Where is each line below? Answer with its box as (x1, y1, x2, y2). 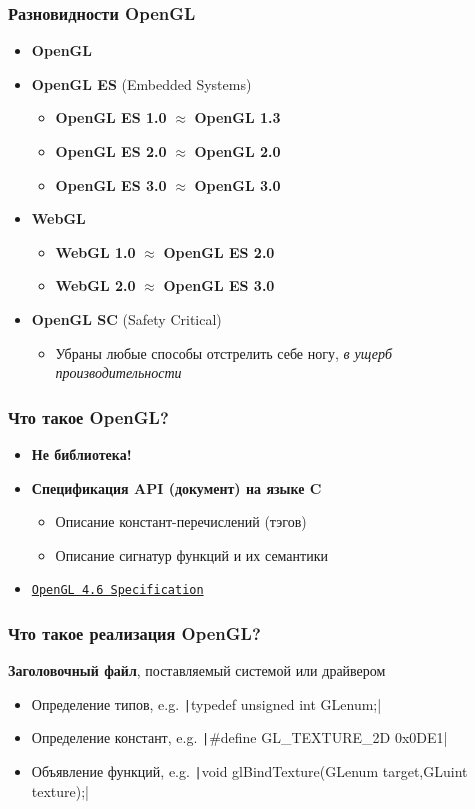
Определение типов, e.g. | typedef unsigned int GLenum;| (31, 693, 382, 714)
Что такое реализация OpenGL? (8, 620, 261, 645)
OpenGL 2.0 (194, 141, 281, 161)
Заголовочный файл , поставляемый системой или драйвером (8, 660, 386, 681)
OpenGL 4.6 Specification (31, 583, 204, 598)
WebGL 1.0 (55, 241, 136, 262)
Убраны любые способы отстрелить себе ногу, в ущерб (55, 342, 392, 363)
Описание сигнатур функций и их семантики (55, 544, 328, 565)
